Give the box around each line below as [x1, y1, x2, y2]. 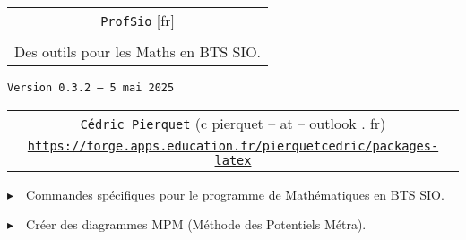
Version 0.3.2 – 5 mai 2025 [7, 81, 175, 94]
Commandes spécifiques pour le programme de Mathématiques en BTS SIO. [26, 184, 444, 203]
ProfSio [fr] [100, 10, 175, 30]
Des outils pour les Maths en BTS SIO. [14, 41, 262, 62]
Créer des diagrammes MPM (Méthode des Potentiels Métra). [26, 215, 367, 234]
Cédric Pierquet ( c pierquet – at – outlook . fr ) [80, 112, 386, 133]
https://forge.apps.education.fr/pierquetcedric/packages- [27, 138, 439, 153]
